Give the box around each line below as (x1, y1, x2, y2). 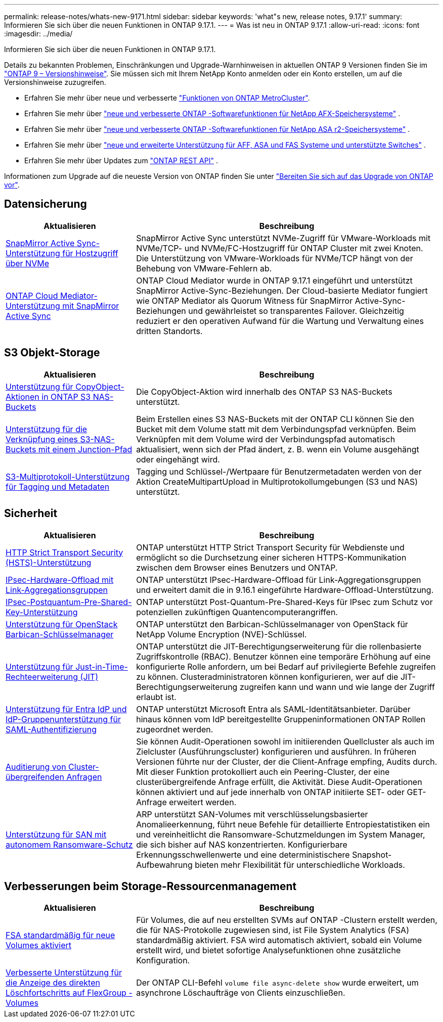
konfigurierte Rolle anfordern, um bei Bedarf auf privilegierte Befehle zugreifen (136, 661, 436, 672)
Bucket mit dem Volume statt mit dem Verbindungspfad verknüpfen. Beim (136, 424, 416, 434)
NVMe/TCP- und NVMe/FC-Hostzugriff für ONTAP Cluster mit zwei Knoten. (136, 243, 423, 253)
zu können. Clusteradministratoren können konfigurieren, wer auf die (136, 671, 398, 682)
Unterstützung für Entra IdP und (6, 704, 127, 714)
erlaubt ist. (136, 691, 176, 702)
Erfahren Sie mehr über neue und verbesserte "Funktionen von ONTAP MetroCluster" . (24, 94, 310, 102)
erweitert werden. (169, 797, 237, 807)
